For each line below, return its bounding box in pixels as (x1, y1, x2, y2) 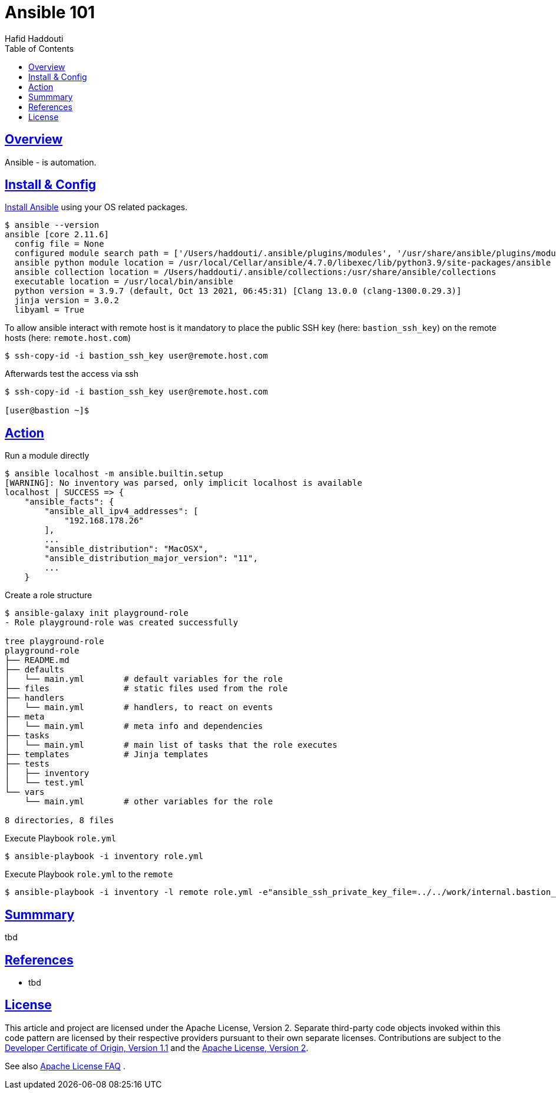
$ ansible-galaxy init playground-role (5, 608, 188, 618)
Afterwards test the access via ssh (5, 369, 138, 379)
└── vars (5, 787, 45, 797)
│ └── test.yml (5, 778, 84, 788)
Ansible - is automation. (5, 157, 97, 167)
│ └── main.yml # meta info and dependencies (5, 721, 263, 731)
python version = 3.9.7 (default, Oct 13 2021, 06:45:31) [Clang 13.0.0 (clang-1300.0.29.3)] (14, 286, 462, 296)
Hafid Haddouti (5, 33, 64, 44)
